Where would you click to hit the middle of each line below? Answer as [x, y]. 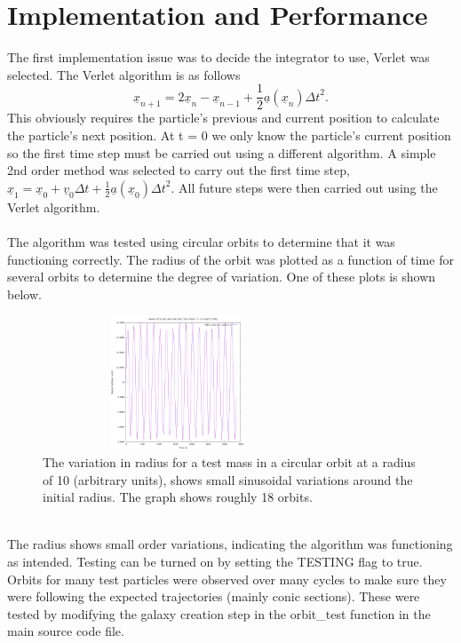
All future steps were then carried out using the [308, 187]
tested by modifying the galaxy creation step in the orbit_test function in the [219, 613]
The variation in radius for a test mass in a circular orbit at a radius [229, 462]
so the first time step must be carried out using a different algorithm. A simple [222, 152]
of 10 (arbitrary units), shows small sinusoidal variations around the [228, 479]
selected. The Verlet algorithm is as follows [124, 74]
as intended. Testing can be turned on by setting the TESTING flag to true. [215, 562]
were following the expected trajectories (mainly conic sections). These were [214, 596]
